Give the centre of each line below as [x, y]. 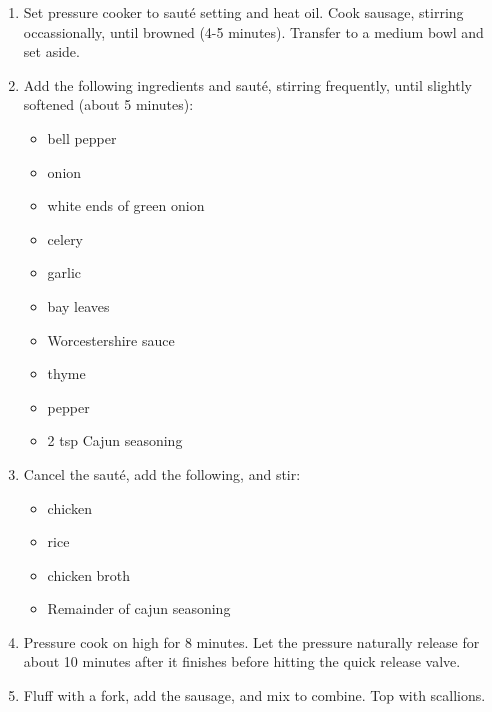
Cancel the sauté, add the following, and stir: [162, 473]
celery [65, 238]
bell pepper [82, 137]
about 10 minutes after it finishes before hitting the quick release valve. [242, 661]
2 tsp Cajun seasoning [115, 440]
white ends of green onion [126, 205]
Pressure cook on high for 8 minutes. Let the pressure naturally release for [251, 641]
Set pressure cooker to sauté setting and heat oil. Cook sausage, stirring [243, 12]
